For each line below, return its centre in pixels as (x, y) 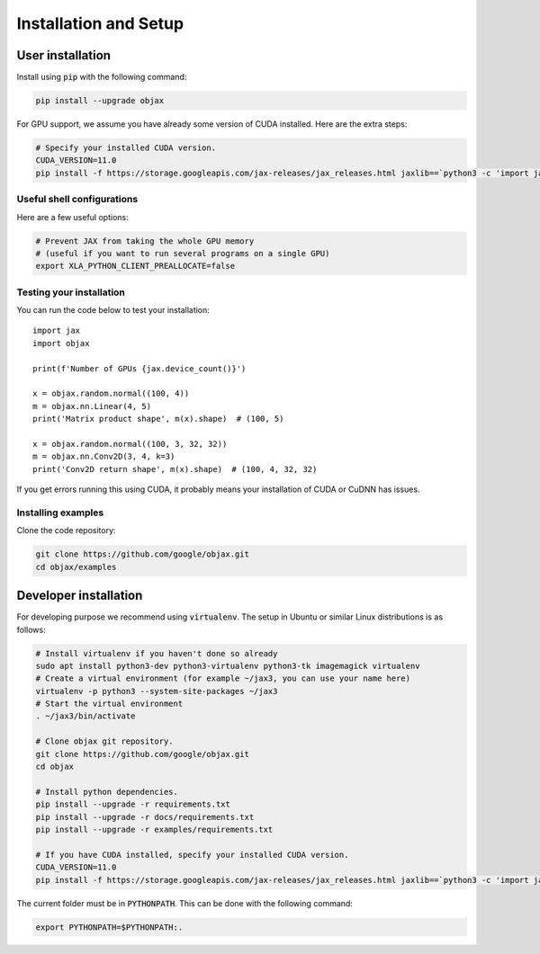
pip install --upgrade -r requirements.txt (133, 804)
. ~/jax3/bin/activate (85, 716)
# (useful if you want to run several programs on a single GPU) (183, 253)
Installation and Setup (100, 23)
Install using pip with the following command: (102, 77)
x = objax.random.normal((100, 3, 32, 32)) (130, 444)
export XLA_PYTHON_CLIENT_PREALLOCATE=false (135, 266)
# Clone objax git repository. (105, 741)
